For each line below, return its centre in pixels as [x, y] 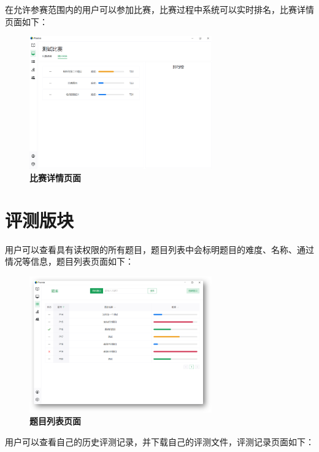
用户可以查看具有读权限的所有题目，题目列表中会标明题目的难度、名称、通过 [159, 249]
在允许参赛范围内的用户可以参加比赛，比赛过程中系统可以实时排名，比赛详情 [159, 9]
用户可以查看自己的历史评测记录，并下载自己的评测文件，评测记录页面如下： [159, 441]
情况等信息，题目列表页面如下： [69, 261]
